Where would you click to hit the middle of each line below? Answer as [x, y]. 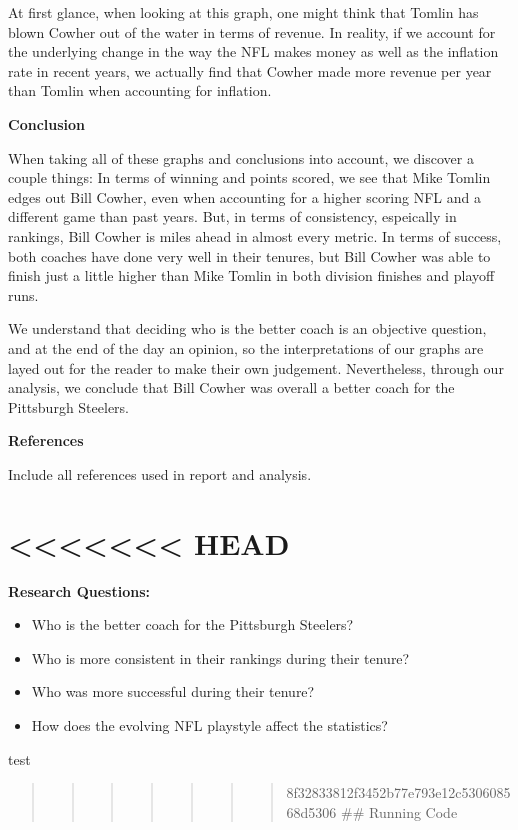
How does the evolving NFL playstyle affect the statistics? [209, 724]
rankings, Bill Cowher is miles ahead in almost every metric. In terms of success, [255, 235]
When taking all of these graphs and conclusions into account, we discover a [241, 157]
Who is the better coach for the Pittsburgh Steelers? [192, 624]
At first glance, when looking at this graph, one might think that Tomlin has [243, 12]
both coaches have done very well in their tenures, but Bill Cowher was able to [249, 255]
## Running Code [399, 811]
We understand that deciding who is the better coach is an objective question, [247, 328]
